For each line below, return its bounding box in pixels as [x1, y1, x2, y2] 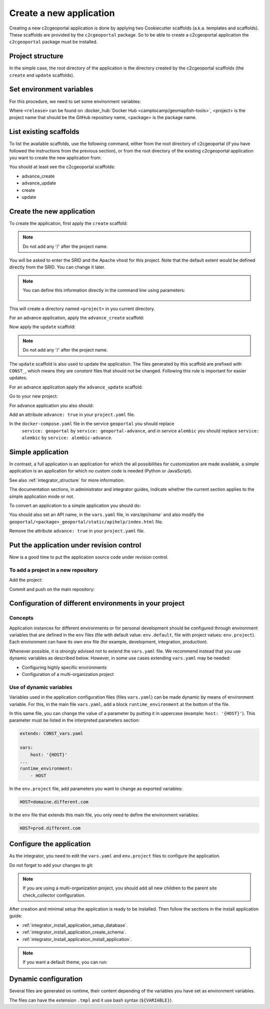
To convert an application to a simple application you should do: [9, 502, 141, 508]
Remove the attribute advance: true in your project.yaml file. [9, 528, 145, 534]
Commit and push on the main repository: [9, 586, 95, 592]
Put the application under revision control [9, 540, 141, 549]
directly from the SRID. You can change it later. [9, 264, 105, 270]
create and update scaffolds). [9, 72, 74, 78]
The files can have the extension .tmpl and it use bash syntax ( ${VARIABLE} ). [9, 997, 173, 1003]
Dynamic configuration [9, 975, 82, 983]
